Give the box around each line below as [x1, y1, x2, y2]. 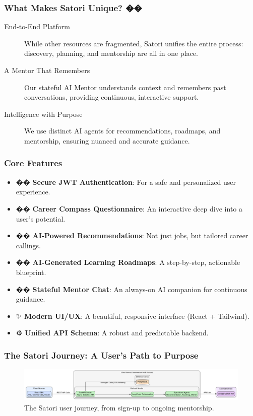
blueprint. [16, 266, 46, 277]
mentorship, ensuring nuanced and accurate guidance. [24, 135, 190, 146]
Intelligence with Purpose [4, 108, 83, 119]
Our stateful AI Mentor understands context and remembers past [24, 82, 226, 92]
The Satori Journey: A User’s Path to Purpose [4, 349, 199, 361]
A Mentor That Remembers [4, 65, 90, 75]
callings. [16, 240, 41, 250]
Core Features [4, 157, 62, 169]
